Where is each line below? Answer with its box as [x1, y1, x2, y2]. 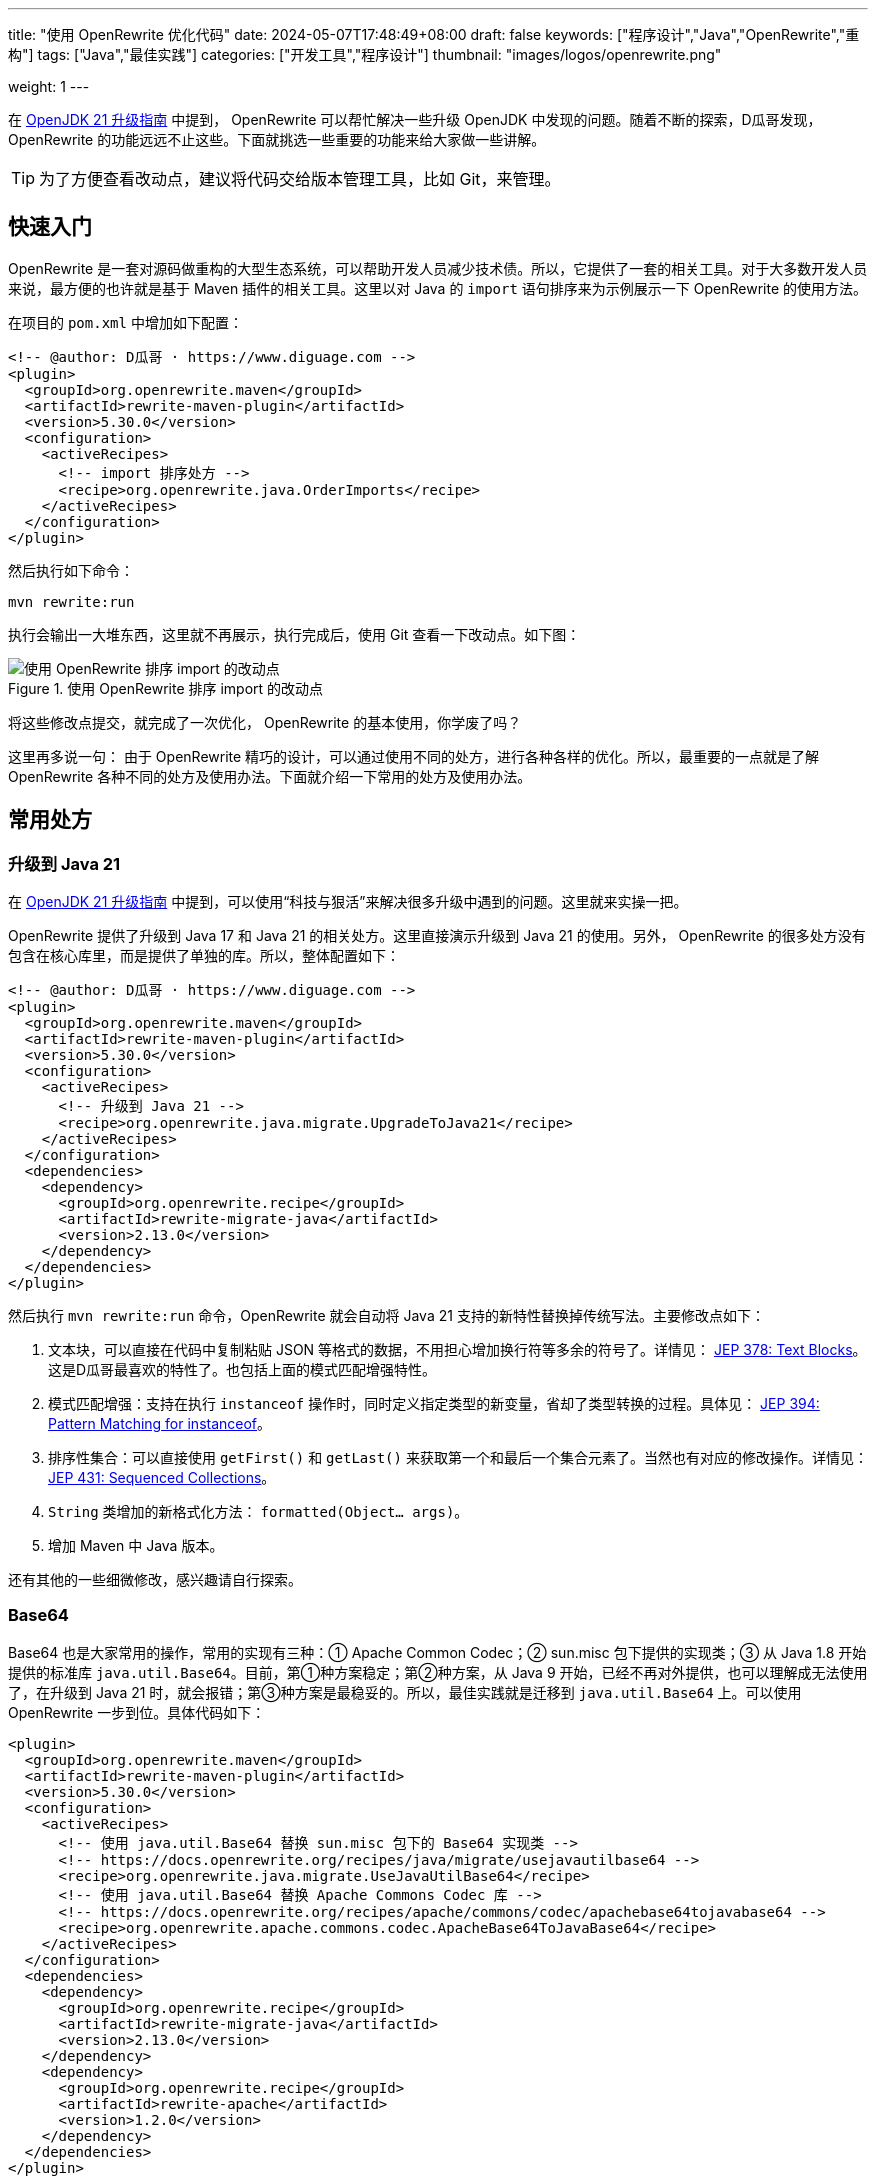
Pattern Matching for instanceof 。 [48, 1415, 272, 1433]
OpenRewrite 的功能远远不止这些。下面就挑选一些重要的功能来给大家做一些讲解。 [8, 131, 546, 148]
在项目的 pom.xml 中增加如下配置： [8, 313, 243, 331]
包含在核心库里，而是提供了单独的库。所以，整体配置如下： [8, 947, 400, 965]
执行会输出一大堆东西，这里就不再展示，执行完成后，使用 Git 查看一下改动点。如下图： [8, 625, 581, 643]
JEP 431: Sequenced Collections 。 [48, 1469, 276, 1487]
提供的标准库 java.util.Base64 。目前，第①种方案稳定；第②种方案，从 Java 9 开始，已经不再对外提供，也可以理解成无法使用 [8, 1663, 868, 1681]
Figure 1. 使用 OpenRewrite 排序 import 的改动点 [8, 679, 324, 697]
